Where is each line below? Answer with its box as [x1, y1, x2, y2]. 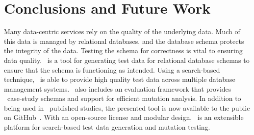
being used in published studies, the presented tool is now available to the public [4, 102, 250, 113]
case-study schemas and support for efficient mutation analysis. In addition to [7, 93, 241, 103]
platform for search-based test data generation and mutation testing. [4, 122, 210, 132]
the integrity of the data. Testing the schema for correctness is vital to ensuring [4, 45, 243, 56]
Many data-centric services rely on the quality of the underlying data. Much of [4, 26, 240, 37]
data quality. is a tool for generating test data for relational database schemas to [4, 55, 250, 65]
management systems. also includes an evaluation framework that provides [4, 83, 231, 94]
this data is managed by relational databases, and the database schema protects [4, 36, 244, 46]
